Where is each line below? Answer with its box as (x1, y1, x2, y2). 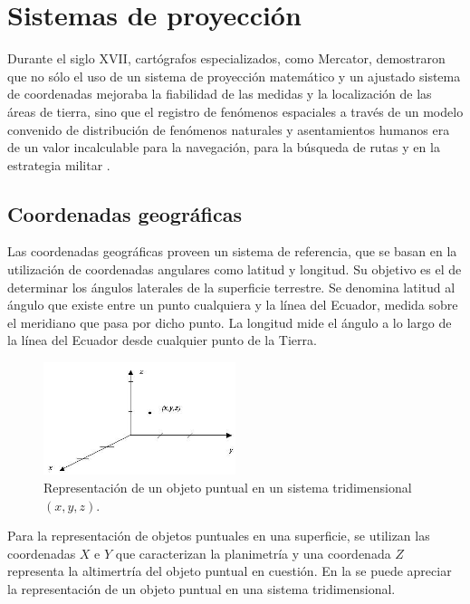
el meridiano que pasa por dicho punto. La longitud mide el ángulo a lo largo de (7, 312, 452, 331)
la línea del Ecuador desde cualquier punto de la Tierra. (7, 331, 317, 350)
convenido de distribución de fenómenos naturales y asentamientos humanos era (7, 120, 450, 139)
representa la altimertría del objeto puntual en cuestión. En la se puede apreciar (7, 561, 452, 580)
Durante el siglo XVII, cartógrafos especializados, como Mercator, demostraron (7, 49, 446, 68)
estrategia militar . (7, 155, 110, 174)
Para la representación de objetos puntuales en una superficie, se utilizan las (7, 526, 430, 545)
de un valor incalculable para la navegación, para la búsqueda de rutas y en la (7, 138, 440, 157)
